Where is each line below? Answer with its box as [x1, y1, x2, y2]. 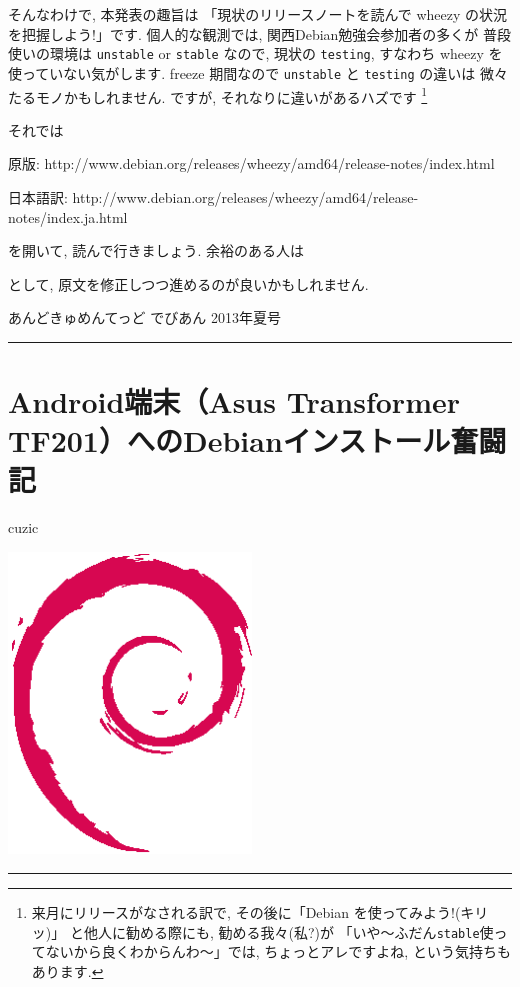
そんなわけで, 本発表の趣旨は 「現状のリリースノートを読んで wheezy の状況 [8, 4, 508, 24]
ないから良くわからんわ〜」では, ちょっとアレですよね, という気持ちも [45, 941, 511, 962]
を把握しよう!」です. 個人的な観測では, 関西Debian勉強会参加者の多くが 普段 [8, 23, 512, 44]
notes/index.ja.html [8, 206, 128, 227]
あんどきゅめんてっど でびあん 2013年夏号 [8, 307, 281, 328]
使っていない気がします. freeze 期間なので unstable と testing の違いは [8, 62, 476, 83]
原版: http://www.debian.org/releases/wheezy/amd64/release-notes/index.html [8, 153, 495, 174]
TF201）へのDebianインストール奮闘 [8, 420, 507, 461]
